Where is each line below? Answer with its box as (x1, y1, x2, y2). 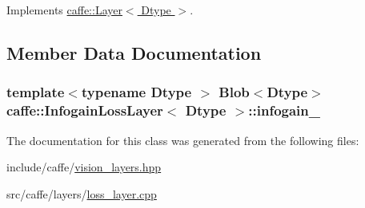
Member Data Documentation (6, 40, 262, 65)
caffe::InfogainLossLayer (6, 100, 163, 120)
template (6, 82, 65, 102)
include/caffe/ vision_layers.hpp (6, 159, 162, 175)
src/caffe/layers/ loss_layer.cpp (6, 185, 157, 202)
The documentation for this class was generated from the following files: (6, 131, 359, 148)
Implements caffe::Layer (6, 2, 122, 18)
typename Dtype (81, 82, 192, 102)
